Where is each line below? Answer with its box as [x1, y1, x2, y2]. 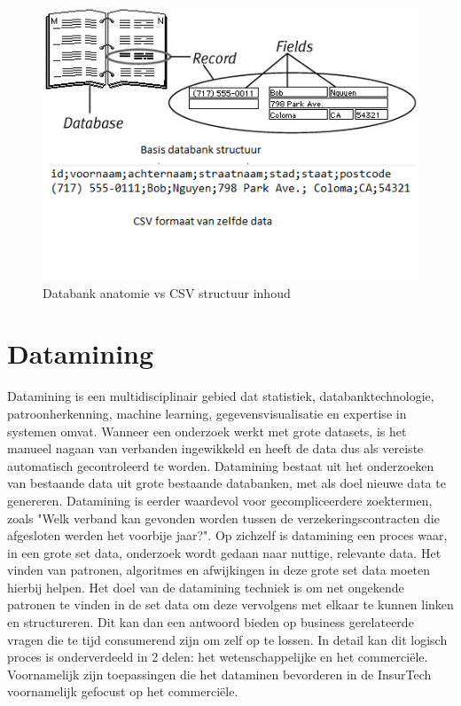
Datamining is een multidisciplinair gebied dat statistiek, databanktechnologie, [7, 387, 434, 405]
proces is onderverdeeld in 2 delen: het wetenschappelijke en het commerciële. [7, 647, 428, 666]
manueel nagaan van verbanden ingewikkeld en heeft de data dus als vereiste [7, 439, 424, 458]
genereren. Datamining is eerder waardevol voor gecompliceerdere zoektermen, [7, 490, 433, 509]
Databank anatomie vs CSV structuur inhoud [43, 283, 291, 302]
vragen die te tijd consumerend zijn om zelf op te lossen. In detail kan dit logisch [7, 630, 448, 648]
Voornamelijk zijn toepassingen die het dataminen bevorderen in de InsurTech [7, 664, 432, 683]
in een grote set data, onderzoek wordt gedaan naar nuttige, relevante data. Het [7, 543, 441, 561]
